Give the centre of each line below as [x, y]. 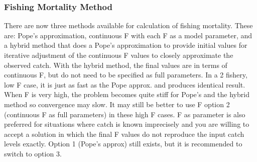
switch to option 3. [33, 153]
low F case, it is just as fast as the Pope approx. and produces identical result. [125, 84]
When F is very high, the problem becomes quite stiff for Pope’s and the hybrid [127, 94]
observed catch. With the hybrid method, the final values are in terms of [116, 65]
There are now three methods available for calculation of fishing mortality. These [128, 25]
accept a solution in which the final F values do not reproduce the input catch [124, 134]
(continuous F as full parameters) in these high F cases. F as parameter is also [125, 114]
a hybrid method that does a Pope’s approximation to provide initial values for [126, 45]
